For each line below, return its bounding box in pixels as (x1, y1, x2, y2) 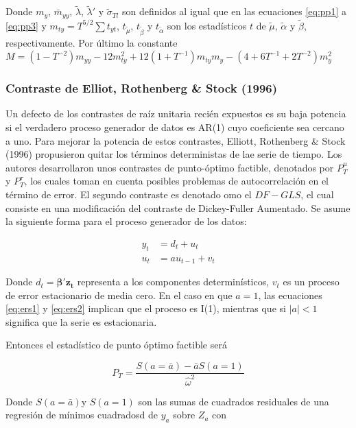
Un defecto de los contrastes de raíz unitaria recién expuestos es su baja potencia (5, 106, 346, 121)
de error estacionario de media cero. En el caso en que (5, 287, 233, 302)
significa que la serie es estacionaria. (5, 314, 157, 329)
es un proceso (283, 274, 340, 289)
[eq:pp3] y (5, 18, 47, 32)
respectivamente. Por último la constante (5, 35, 178, 49)
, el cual (300, 187, 334, 202)
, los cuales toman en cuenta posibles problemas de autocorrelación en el (24, 174, 329, 188)
